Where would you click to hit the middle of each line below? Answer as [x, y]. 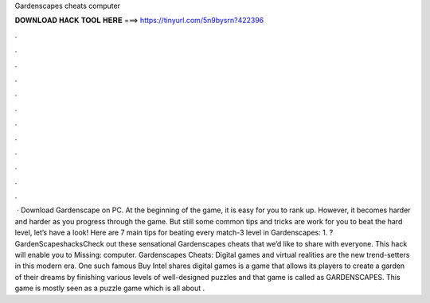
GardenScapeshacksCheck [60, 243]
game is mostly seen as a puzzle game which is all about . [110, 288]
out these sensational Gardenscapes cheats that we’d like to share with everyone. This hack [256, 243]
